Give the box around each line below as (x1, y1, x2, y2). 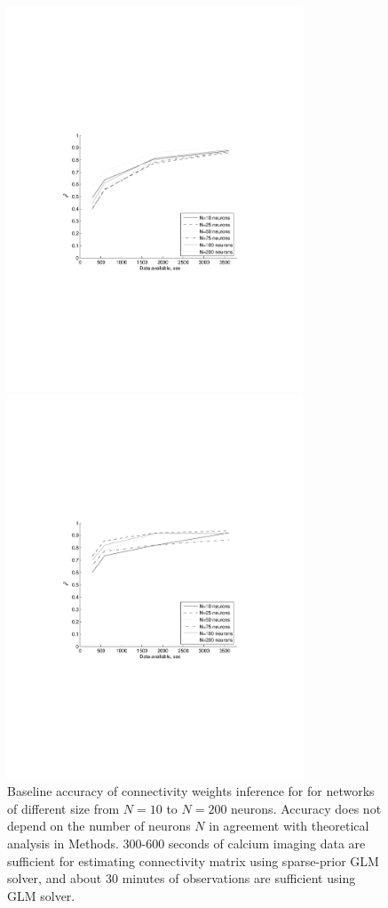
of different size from (7, 799, 120, 817)
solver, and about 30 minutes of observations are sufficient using (7, 869, 356, 888)
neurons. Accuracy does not (231, 799, 382, 817)
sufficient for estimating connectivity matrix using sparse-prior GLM (7, 851, 379, 870)
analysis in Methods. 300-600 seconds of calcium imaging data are (7, 833, 366, 852)
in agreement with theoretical (209, 816, 369, 835)
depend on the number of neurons (7, 816, 191, 835)
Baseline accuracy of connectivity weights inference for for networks (7, 782, 375, 800)
